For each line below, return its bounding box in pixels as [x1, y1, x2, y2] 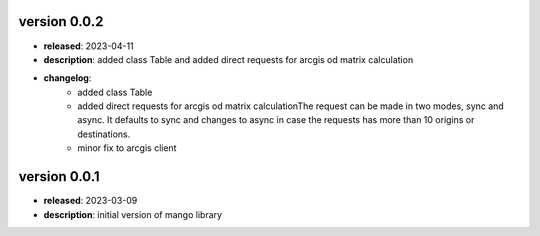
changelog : [43, 72, 92, 84]
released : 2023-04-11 [43, 40, 134, 52]
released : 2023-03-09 [43, 195, 138, 207]
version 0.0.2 [18, 13, 104, 30]
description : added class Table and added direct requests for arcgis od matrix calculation [43, 53, 414, 65]
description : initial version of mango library [43, 208, 223, 220]
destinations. [77, 128, 131, 140]
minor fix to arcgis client [77, 142, 177, 154]
